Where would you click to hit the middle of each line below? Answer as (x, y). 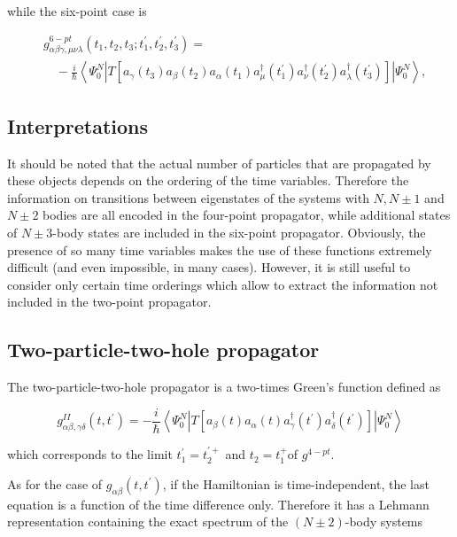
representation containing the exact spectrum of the (148, 521)
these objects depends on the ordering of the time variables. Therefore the (208, 180)
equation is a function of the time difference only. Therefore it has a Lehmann (218, 504)
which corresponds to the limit (90, 454)
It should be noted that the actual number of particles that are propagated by (219, 163)
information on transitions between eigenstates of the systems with (188, 197)
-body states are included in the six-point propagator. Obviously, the (239, 233)
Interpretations (77, 125)
